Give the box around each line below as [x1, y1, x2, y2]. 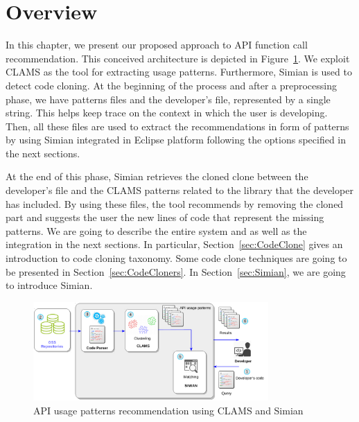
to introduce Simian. [6, 278, 93, 292]
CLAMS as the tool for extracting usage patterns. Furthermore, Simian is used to [6, 64, 352, 79]
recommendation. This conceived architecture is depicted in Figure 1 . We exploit [6, 51, 350, 65]
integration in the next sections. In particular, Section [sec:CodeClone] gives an [6, 237, 343, 252]
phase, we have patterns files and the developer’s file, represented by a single [6, 91, 331, 106]
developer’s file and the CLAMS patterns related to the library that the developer [6, 183, 353, 197]
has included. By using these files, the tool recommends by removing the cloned [6, 196, 344, 211]
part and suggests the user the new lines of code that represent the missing [6, 210, 324, 225]
